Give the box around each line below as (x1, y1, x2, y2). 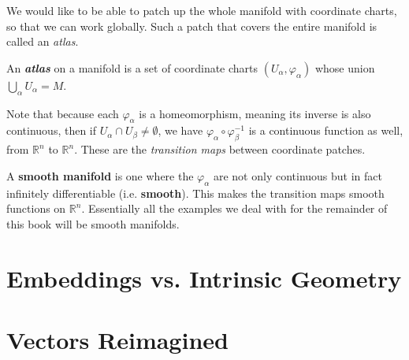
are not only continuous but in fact (213, 167, 382, 184)
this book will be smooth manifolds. (6, 215, 180, 232)
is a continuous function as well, (248, 122, 403, 139)
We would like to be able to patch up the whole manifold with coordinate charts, (6, 2, 397, 18)
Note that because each (6, 105, 119, 121)
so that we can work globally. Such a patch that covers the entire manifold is (6, 17, 377, 34)
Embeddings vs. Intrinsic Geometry (6, 262, 402, 294)
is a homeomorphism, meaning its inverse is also (139, 105, 371, 121)
